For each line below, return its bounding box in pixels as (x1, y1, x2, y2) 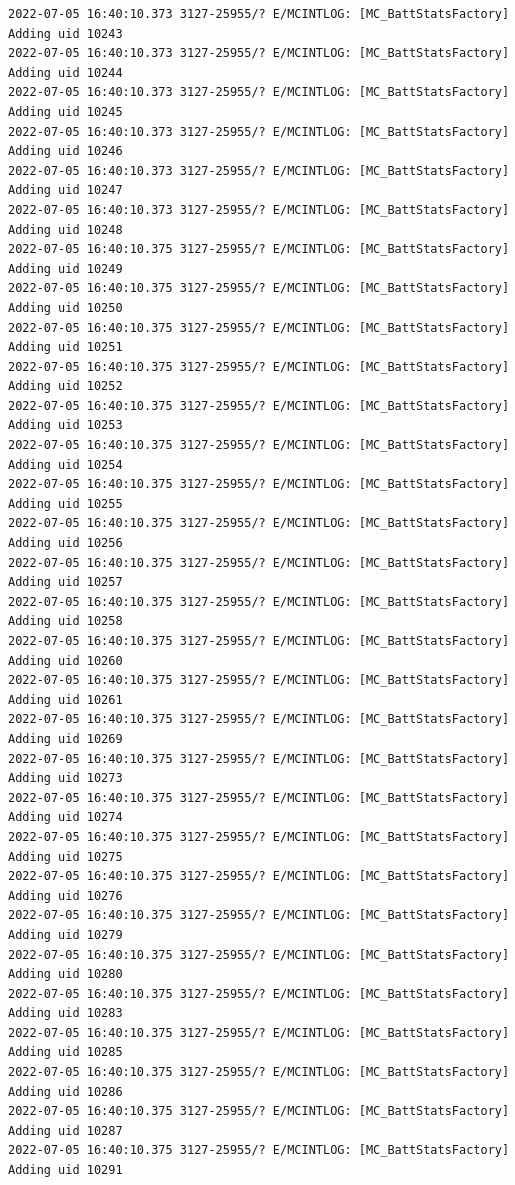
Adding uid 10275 (8, 849, 123, 864)
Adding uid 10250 (8, 300, 123, 315)
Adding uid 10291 (8, 1163, 123, 1178)
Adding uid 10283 (8, 1006, 123, 1021)
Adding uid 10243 (8, 26, 123, 41)
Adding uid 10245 (8, 104, 123, 119)
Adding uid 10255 (8, 496, 123, 511)
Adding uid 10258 (8, 614, 123, 629)
